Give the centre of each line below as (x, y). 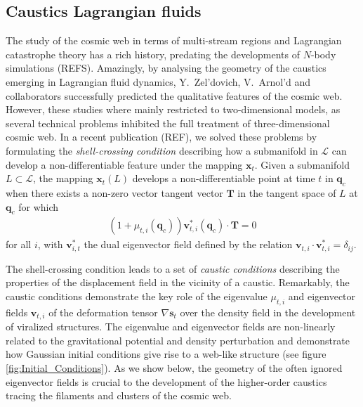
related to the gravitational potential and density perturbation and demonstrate (178, 340)
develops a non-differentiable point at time (224, 178)
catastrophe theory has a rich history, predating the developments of (153, 54)
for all (19, 244)
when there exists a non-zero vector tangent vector (114, 192)
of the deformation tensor (103, 312)
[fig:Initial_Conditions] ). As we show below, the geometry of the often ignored (174, 368)
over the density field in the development (268, 312)
